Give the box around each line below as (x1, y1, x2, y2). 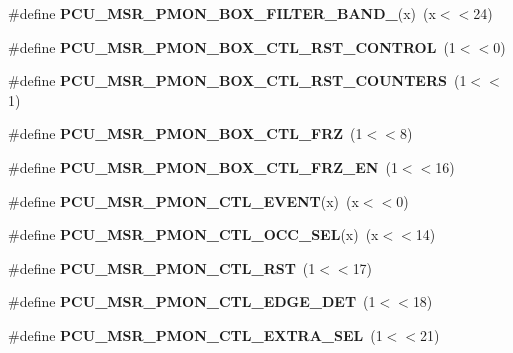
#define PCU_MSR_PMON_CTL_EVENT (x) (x (8, 190, 359, 211)
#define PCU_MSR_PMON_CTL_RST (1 (8, 257, 316, 278)
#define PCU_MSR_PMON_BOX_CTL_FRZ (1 (8, 123, 363, 144)
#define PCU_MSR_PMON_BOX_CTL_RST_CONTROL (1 (8, 36, 456, 57)
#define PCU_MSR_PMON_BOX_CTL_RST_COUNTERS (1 (8, 70, 467, 91)
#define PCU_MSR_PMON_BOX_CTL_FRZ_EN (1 (8, 156, 398, 177)
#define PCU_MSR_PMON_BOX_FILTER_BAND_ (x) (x (8, 3, 436, 23)
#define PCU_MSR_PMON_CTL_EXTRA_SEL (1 (8, 324, 383, 345)
